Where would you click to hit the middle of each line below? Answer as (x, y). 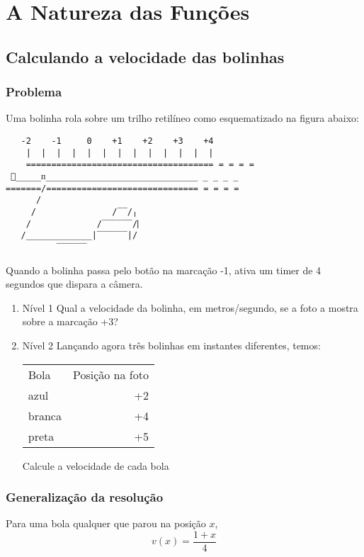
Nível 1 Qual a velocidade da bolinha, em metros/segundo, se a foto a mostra (190, 307)
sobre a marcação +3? (70, 321)
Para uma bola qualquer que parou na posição (106, 523)
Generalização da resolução (85, 497)
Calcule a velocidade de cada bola (96, 465)
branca (45, 415)
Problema (34, 92)
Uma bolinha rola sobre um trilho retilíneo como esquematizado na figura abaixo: (182, 118)
